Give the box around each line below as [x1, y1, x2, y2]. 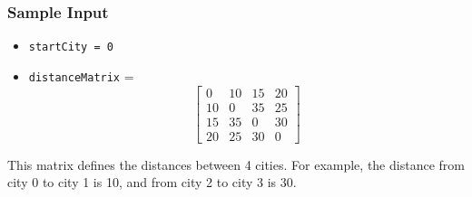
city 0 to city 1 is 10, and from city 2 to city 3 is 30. [7, 173, 297, 192]
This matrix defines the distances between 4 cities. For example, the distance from [7, 155, 465, 174]
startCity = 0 [28, 41, 113, 54]
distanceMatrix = [28, 66, 134, 85]
